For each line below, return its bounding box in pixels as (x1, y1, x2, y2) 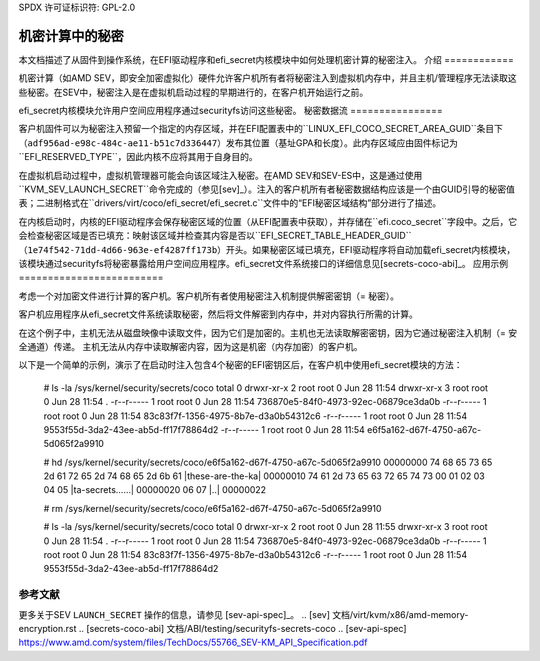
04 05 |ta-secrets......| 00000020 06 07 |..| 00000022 (43, 484, 267, 496)
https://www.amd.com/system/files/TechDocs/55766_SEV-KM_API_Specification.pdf (18, 636, 368, 649)
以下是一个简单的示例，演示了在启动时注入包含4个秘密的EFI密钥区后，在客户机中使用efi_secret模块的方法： (18, 359, 463, 371)
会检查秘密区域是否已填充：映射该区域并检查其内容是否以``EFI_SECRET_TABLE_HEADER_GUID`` (18, 230, 412, 242)
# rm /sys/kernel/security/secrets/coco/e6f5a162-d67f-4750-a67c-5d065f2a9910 (43, 502, 382, 514)
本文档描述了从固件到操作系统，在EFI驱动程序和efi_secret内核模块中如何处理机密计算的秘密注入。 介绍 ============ (18, 53, 514, 65)
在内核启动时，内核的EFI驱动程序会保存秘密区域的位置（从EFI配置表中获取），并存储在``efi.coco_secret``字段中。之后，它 (18, 215, 518, 227)
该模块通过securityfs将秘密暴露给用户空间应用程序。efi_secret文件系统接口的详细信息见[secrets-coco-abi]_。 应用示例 (18, 257, 509, 269)
